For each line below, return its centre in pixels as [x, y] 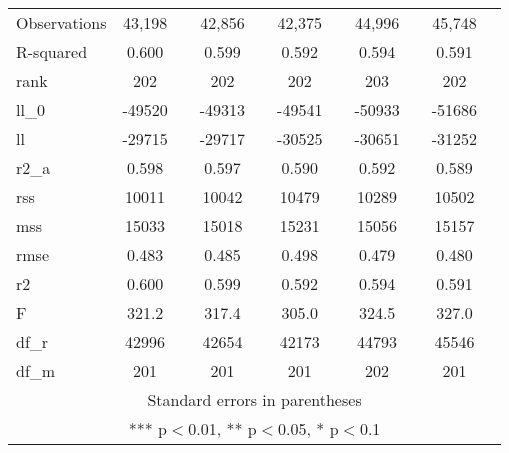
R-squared [52, 51]
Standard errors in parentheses [254, 399]
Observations [61, 22]
